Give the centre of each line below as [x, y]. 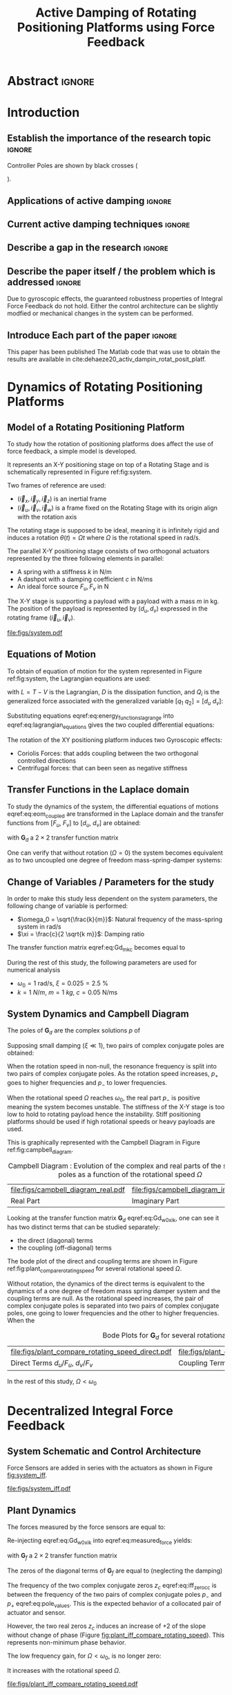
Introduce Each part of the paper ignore [92, 335]
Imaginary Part [155, 1201]
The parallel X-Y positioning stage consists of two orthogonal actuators [108, 550]
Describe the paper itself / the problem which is [112, 271]
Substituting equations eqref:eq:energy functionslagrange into [90, 717]
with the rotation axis [47, 517]
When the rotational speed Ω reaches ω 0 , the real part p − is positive [104, 1099]
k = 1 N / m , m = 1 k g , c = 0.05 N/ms [67, 992]
